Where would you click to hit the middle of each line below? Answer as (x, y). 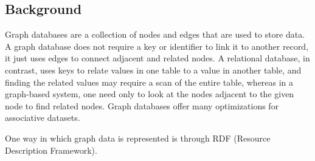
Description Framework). (51, 150)
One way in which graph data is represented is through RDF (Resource (138, 138)
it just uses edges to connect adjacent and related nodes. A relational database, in (157, 58)
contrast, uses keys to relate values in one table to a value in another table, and (153, 70)
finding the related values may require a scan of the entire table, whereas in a (149, 82)
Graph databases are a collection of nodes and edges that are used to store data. (155, 34)
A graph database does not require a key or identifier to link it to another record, (157, 46)
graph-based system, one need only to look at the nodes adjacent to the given (150, 94)
